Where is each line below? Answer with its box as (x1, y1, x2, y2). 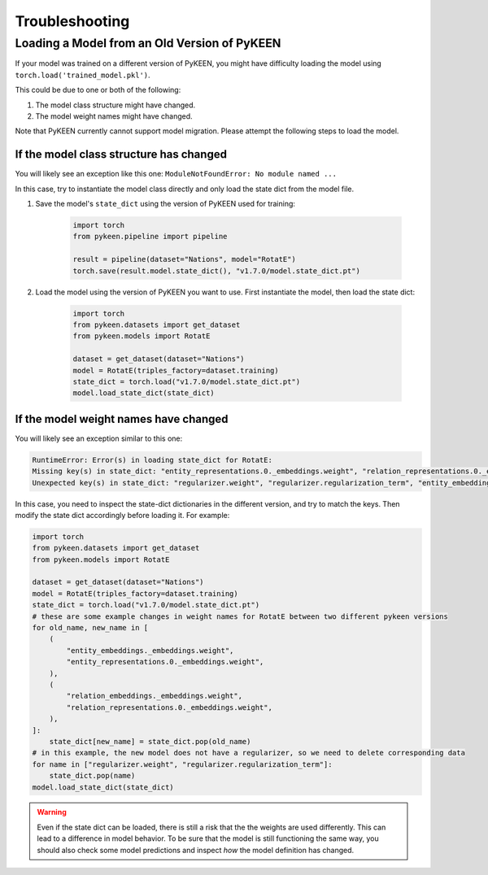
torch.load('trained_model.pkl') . (15, 70, 150, 80)
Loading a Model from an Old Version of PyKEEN (15, 36, 281, 50)
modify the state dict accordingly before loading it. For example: (15, 510, 230, 520)
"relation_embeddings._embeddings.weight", (66, 691, 243, 701)
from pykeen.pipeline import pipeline (72, 232, 228, 242)
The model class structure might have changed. (35, 100, 196, 110)
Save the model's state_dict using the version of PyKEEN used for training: (35, 199, 296, 209)
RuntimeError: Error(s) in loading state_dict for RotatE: (32, 455, 272, 464)
